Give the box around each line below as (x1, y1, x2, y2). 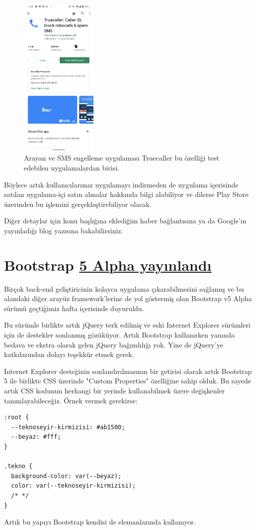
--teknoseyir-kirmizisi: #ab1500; (11, 423, 125, 431)
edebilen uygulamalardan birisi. (24, 162, 119, 173)
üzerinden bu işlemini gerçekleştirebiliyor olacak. (4, 198, 152, 209)
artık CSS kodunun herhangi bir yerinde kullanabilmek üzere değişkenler (4, 385, 225, 396)
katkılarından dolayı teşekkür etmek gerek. (4, 349, 134, 359)
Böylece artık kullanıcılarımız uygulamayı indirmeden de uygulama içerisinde (4, 179, 239, 189)
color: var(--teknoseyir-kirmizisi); (11, 482, 136, 490)
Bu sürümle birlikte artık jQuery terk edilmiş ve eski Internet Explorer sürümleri (4, 320, 251, 330)
